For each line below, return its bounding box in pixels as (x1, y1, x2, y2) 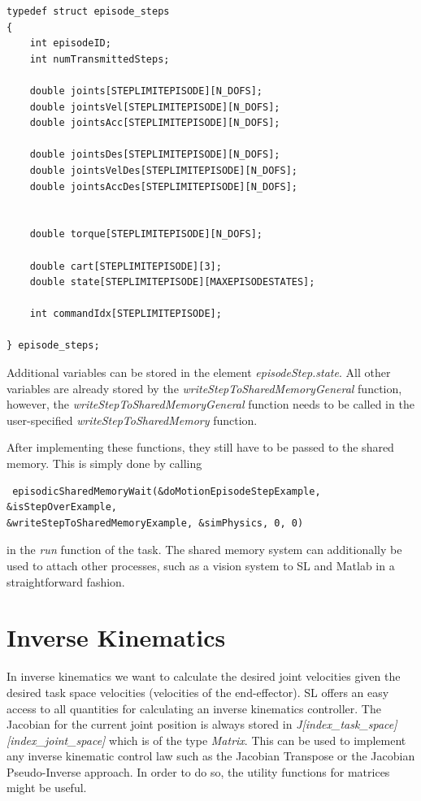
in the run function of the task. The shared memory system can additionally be (7, 541, 402, 558)
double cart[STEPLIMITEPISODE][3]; (29, 260, 222, 272)
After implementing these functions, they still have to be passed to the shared (7, 439, 394, 456)
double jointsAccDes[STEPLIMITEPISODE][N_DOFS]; (29, 180, 297, 193)
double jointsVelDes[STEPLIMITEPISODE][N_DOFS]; (29, 164, 297, 176)
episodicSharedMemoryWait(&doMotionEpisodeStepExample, (12, 485, 321, 497)
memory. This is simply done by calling (7, 455, 202, 472)
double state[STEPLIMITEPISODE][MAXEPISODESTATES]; (29, 276, 315, 288)
